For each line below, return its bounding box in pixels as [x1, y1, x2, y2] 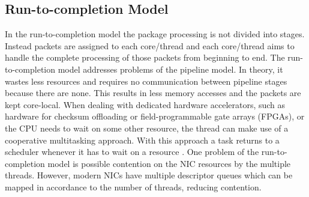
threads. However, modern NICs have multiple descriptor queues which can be [5, 169, 293, 181]
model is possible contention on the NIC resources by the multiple [47, 157, 291, 169]
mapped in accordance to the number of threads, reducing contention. [5, 180, 262, 193]
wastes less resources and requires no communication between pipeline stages [5, 74, 287, 87]
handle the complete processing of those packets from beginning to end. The [5, 51, 285, 64]
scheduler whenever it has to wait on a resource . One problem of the [5, 145, 259, 158]
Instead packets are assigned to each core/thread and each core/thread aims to [5, 39, 295, 52]
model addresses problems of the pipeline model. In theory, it [58, 62, 283, 75]
